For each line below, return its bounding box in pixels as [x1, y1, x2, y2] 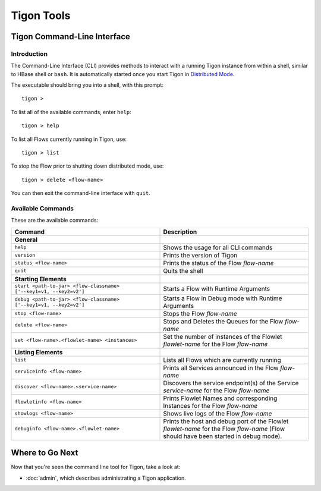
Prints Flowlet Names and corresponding [163, 394, 278, 402]
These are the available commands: [11, 217, 98, 224]
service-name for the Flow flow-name [163, 386, 270, 395]
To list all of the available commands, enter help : [11, 108, 132, 115]
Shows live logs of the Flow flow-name [163, 409, 272, 417]
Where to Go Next [11, 448, 78, 458]
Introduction [11, 49, 48, 58]
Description [163, 228, 197, 236]
